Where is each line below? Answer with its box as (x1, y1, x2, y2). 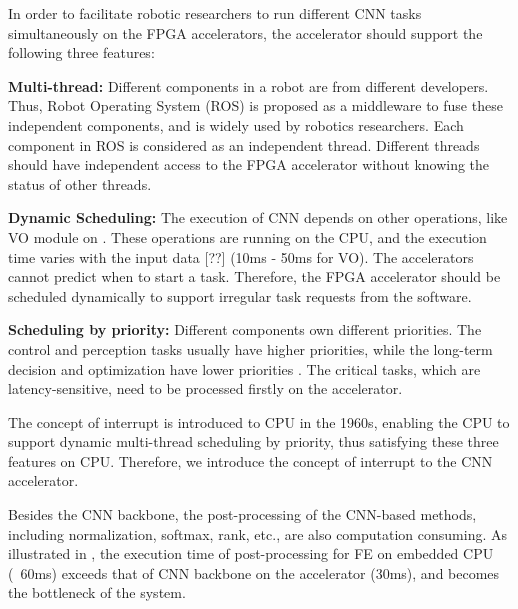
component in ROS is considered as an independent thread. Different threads (8, 134, 480, 155)
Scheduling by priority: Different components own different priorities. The (8, 319, 482, 340)
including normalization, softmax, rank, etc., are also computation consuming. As (8, 523, 508, 544)
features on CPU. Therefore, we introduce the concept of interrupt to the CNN (8, 450, 493, 471)
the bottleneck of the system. (8, 582, 186, 603)
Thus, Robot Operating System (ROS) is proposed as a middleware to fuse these (8, 95, 503, 116)
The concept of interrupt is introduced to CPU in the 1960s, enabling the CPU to (8, 411, 510, 432)
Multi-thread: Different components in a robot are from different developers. (8, 75, 489, 96)
